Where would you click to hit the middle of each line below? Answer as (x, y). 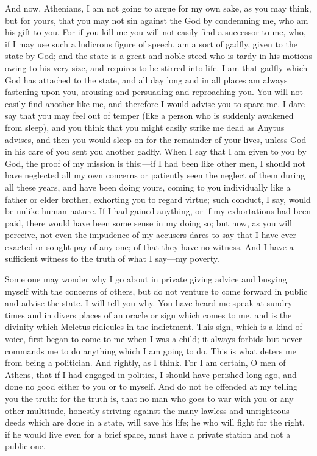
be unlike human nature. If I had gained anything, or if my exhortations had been (158, 211)
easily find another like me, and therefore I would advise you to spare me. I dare (155, 103)
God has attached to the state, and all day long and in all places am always (146, 79)
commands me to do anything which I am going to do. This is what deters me (151, 350)
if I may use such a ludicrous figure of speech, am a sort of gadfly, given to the (151, 44)
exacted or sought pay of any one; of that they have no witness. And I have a (149, 246)
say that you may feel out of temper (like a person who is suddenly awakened (149, 115)
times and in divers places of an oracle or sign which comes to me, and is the (148, 314)
